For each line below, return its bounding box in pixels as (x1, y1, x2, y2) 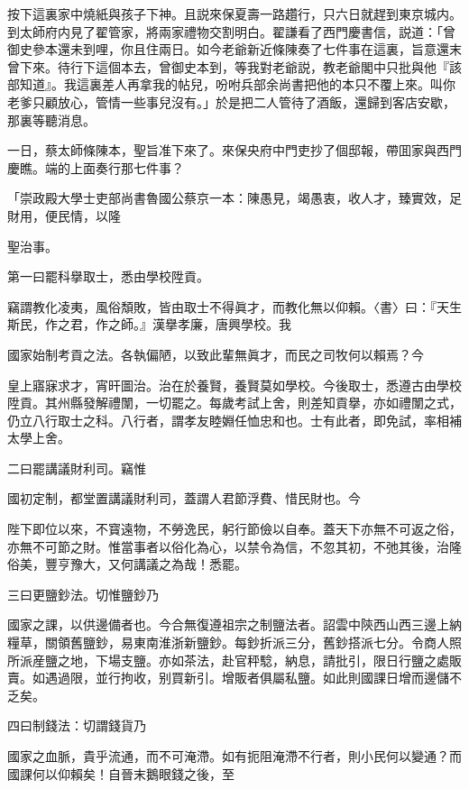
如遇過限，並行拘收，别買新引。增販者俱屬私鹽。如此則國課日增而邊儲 (32, 668, 449, 687)
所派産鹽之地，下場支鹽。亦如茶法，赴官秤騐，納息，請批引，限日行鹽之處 (7, 650, 449, 669)
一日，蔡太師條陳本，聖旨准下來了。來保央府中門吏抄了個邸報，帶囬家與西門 (7, 141, 462, 160)
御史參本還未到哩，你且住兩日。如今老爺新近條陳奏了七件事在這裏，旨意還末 (7, 40, 462, 59)
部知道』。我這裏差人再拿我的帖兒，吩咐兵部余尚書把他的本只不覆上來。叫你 (7, 75, 455, 94)
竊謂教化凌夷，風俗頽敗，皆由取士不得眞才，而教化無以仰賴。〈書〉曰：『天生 (7, 297, 462, 316)
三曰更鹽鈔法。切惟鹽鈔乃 (7, 584, 159, 603)
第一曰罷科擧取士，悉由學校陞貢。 (7, 267, 209, 286)
